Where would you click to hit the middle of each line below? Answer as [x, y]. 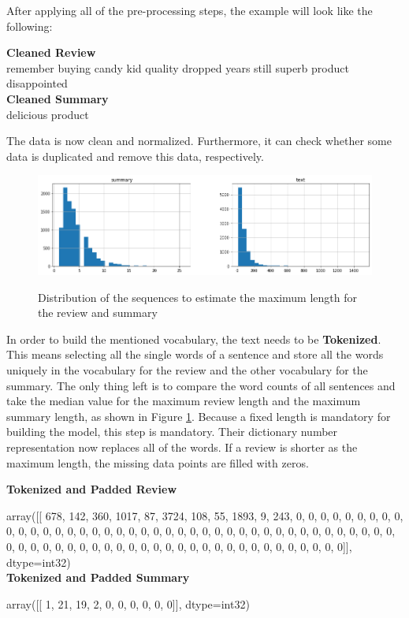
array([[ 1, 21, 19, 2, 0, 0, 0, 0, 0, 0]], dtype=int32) [128, 603]
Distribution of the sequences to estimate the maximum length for [198, 297]
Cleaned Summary [58, 98]
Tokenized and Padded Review [92, 489]
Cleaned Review [51, 52]
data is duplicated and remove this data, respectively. [135, 156]
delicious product [48, 114]
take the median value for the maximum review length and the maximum [184, 401]
